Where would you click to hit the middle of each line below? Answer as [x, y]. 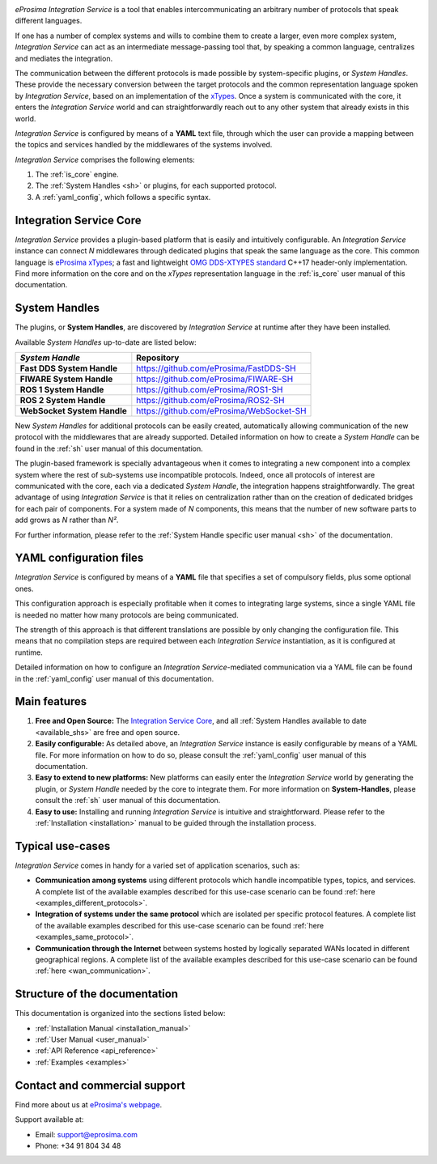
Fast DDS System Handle [68, 368]
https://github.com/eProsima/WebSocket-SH [221, 411]
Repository [158, 358]
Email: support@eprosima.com [86, 1134]
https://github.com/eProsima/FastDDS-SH [216, 368]
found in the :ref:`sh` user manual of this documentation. [109, 448]
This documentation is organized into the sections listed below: [120, 1013]
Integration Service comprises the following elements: [105, 159]
